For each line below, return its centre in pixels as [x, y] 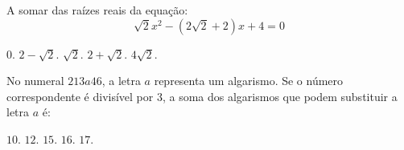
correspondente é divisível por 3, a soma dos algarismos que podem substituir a [202, 96]
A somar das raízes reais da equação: [97, 10]
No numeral [35, 81]
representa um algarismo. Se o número [249, 81]
